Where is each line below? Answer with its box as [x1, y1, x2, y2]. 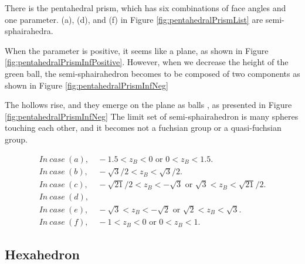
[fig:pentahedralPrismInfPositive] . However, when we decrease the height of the [5, 56, 289, 68]
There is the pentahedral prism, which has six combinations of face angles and [5, 2, 286, 13]
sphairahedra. [5, 25, 53, 37]
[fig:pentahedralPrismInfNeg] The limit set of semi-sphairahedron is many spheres [5, 110, 299, 122]
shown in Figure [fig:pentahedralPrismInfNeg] [5, 79, 168, 91]
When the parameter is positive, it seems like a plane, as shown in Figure [5, 44, 269, 56]
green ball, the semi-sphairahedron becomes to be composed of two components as [5, 67, 300, 79]
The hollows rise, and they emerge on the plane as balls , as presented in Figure [5, 99, 292, 111]
